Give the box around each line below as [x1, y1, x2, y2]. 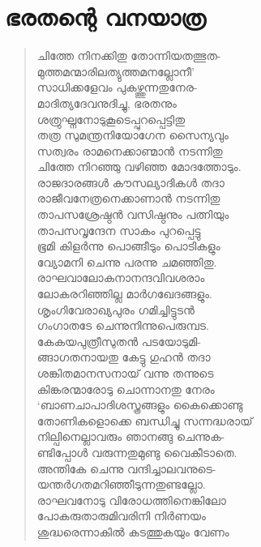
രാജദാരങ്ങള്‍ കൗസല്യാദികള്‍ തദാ [36, 173, 225, 190]
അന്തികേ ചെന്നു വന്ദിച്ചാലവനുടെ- [36, 459, 216, 476]
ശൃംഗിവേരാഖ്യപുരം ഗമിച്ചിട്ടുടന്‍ [36, 301, 195, 318]
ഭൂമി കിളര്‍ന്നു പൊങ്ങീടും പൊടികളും [36, 237, 220, 254]
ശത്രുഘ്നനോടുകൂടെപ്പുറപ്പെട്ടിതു [36, 110, 186, 127]
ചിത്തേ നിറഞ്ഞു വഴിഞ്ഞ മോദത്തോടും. [36, 158, 242, 175]
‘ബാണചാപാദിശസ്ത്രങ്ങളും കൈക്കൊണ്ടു [36, 396, 243, 413]
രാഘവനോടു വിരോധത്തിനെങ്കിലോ [36, 491, 226, 508]
